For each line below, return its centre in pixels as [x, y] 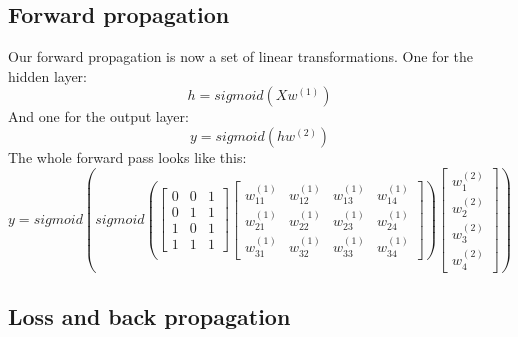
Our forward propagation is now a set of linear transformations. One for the [240, 56]
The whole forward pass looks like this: [127, 156]
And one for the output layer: [98, 116]
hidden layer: [48, 75]
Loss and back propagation [149, 316]
